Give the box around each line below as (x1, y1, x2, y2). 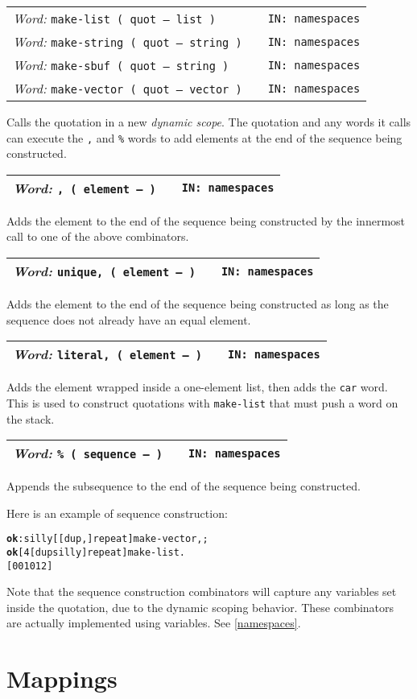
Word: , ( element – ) (13, 178, 156, 197)
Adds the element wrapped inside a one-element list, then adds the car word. (6, 378, 388, 395)
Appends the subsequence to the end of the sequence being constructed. (6, 478, 361, 494)
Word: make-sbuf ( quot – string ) (13, 56, 229, 74)
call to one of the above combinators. (6, 228, 189, 245)
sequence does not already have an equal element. (6, 311, 251, 328)
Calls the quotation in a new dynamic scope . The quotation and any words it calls (6, 114, 411, 130)
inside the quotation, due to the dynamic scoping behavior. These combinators (6, 598, 394, 615)
